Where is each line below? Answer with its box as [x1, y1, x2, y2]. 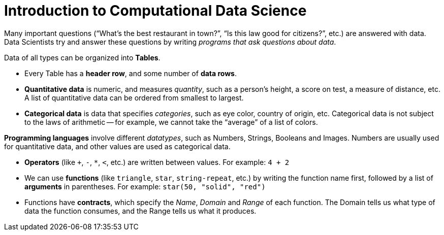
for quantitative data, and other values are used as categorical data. [4, 142, 231, 151]
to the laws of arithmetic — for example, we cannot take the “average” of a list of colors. [24, 117, 318, 126]
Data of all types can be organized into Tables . [4, 53, 161, 62]
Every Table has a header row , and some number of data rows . [24, 69, 237, 78]
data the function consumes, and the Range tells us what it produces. [24, 206, 257, 215]
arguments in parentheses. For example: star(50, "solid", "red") [24, 182, 266, 191]
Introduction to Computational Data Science [4, 2, 307, 19]
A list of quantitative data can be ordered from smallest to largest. [24, 93, 244, 102]
